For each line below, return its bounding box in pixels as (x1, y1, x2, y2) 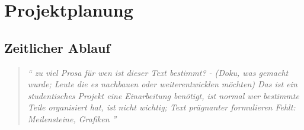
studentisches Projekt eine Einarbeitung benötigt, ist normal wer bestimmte (27, 89, 299, 102)
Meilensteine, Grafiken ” (27, 112, 117, 125)
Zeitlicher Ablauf (4, 38, 110, 56)
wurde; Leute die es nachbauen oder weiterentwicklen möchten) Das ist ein (27, 78, 297, 90)
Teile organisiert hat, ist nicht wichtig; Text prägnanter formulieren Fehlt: (27, 101, 296, 113)
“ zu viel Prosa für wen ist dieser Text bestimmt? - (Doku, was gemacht (27, 66, 289, 78)
